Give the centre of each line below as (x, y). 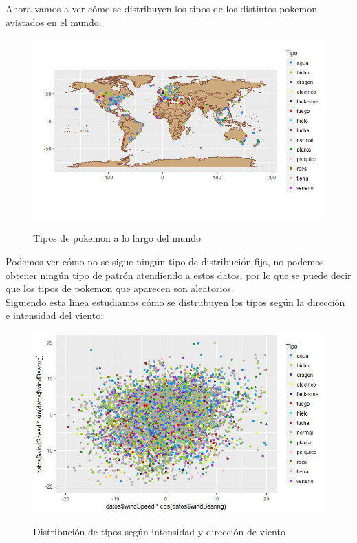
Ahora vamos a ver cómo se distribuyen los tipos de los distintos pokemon (161, 8)
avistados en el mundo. (54, 22)
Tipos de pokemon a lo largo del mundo (117, 238)
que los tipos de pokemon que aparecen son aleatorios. (120, 288)
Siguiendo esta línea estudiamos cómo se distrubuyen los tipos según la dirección (175, 301)
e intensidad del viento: (55, 315)
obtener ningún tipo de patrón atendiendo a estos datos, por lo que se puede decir (178, 275)
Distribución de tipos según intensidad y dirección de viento (159, 532)
